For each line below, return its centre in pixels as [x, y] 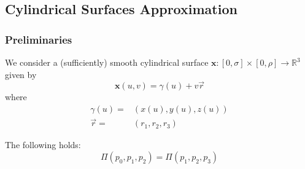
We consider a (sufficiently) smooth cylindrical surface [107, 62]
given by [21, 74]
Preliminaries [39, 39]
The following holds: [43, 145]
